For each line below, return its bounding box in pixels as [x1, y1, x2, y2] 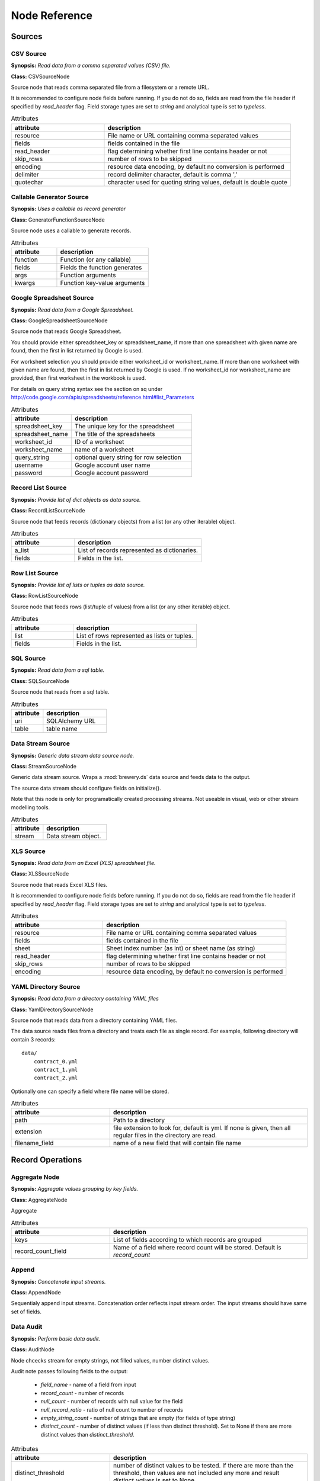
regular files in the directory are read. [113, 1131, 217, 1140]
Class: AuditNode [11, 1346, 55, 1353]
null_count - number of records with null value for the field [40, 1398, 183, 1405]
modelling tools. [11, 803, 50, 811]
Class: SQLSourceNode [11, 677, 69, 684]
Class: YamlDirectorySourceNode [11, 1006, 94, 1013]
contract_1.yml [33, 1066, 78, 1073]
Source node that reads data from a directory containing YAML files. [11, 1017, 178, 1024]
